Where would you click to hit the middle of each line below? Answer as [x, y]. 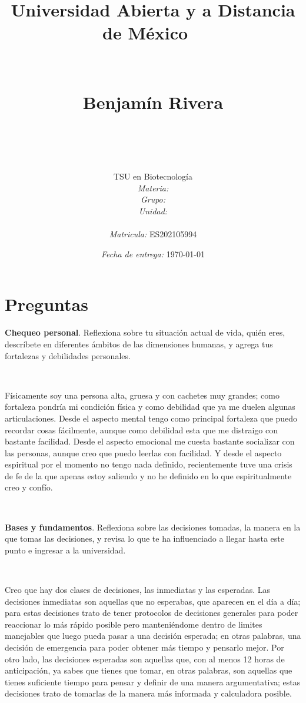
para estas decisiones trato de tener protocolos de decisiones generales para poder [152, 613]
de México [145, 33]
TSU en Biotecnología [153, 176]
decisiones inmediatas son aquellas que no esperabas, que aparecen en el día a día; [153, 601]
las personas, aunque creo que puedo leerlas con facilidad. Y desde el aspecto [143, 452]
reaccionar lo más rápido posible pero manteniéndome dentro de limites [134, 624]
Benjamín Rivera [153, 102]
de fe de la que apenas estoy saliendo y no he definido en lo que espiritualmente [148, 475]
